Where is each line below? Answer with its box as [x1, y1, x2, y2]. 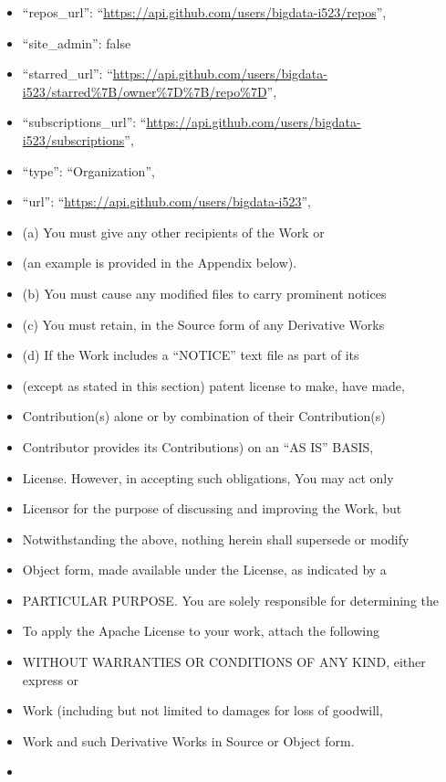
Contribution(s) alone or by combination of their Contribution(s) [22, 407, 386, 426]
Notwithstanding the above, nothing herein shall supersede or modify [22, 529, 410, 548]
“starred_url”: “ [22, 64, 113, 83]
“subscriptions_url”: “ [22, 112, 147, 132]
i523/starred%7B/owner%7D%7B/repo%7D [22, 81, 267, 100]
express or [22, 670, 79, 689]
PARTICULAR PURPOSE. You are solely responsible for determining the [22, 590, 439, 609]
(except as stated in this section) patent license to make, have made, [22, 375, 405, 395]
